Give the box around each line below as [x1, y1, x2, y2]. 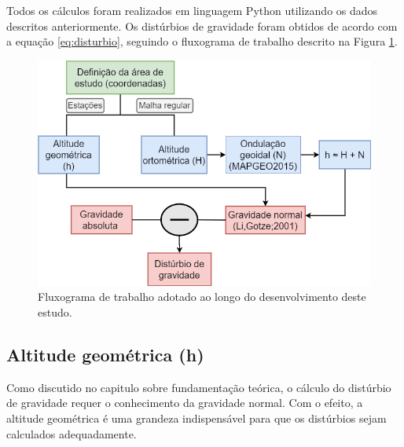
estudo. [38, 304, 72, 320]
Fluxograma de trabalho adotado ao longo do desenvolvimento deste [38, 288, 366, 305]
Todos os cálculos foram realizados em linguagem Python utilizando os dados [6, 2, 378, 18]
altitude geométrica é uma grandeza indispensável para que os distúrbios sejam [6, 409, 387, 426]
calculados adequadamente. [6, 425, 137, 442]
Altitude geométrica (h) [6, 342, 204, 366]
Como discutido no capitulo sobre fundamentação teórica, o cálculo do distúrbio [6, 379, 391, 395]
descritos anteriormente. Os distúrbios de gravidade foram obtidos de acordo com [6, 17, 398, 34]
